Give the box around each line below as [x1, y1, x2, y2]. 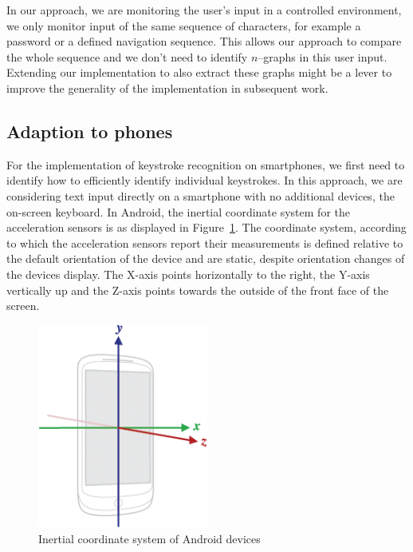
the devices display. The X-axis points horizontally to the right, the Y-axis [6, 265, 370, 282]
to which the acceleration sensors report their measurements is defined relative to [6, 234, 403, 251]
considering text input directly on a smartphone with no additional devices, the [6, 187, 395, 204]
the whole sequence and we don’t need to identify [6, 48, 248, 65]
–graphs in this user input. [258, 48, 387, 65]
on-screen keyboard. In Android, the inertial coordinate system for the [6, 203, 350, 220]
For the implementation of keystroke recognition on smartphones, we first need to [6, 156, 405, 173]
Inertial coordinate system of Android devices [38, 530, 261, 546]
